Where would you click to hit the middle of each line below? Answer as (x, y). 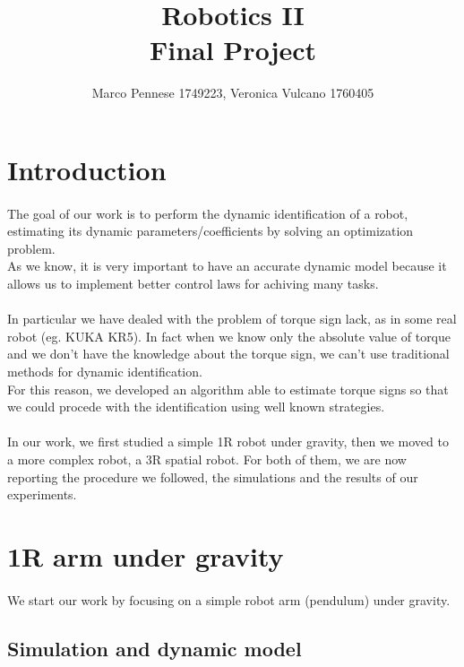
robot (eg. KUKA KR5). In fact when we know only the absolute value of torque (229, 336)
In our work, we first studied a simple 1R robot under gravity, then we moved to (228, 442)
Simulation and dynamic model (155, 648)
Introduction (87, 169)
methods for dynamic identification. (105, 372)
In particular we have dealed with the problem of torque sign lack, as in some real (232, 319)
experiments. (42, 494)
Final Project (233, 50)
